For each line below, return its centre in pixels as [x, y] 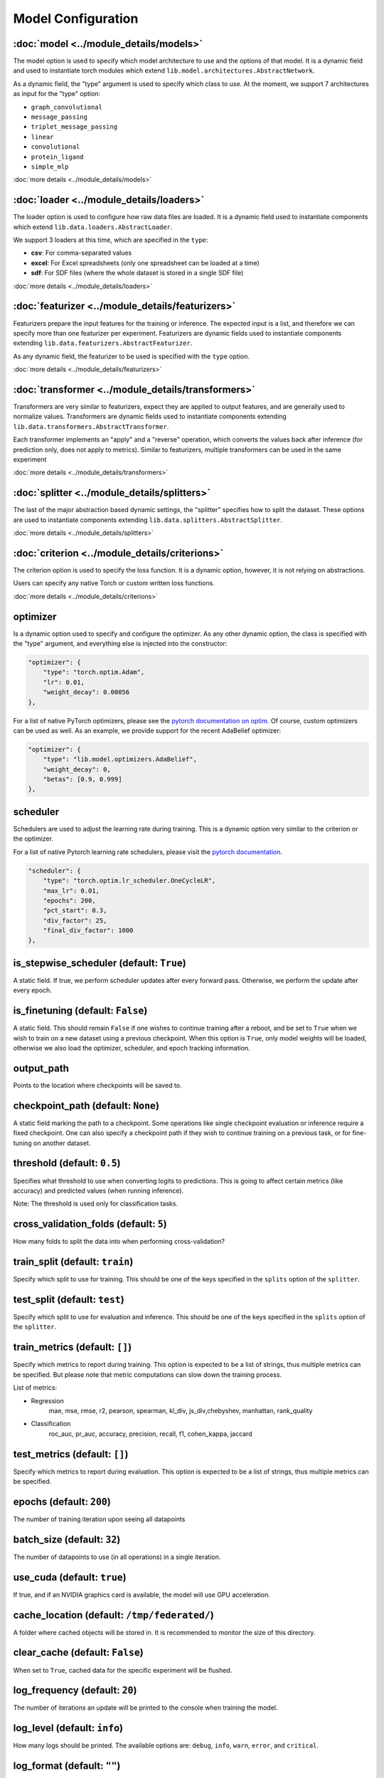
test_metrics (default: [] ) [71, 1454]
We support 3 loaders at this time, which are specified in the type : [111, 240]
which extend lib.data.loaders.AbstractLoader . [93, 227]
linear [42, 137]
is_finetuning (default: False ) [80, 1011]
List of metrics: [35, 1388]
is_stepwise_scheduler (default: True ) [100, 963]
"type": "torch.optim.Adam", [94, 672]
